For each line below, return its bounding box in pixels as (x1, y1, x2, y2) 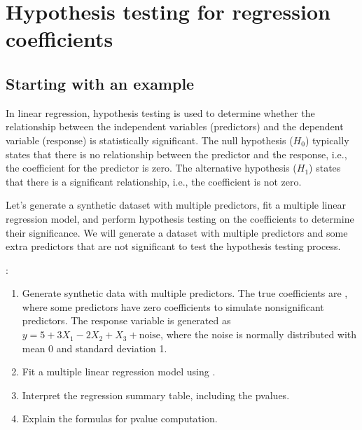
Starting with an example (6, 72, 195, 94)
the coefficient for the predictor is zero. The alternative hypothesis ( (6, 160, 297, 175)
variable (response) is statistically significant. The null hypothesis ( (6, 132, 293, 147)
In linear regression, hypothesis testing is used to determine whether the (6, 105, 315, 120)
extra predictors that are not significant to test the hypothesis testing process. (6, 239, 341, 254)
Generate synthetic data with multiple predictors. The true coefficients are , (22, 286, 348, 300)
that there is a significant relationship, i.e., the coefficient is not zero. (6, 174, 302, 188)
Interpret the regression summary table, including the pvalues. (22, 387, 290, 402)
